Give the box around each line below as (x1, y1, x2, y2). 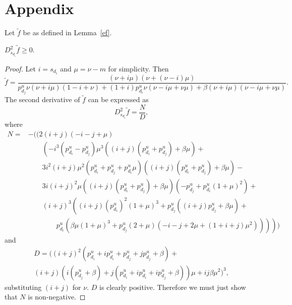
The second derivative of (5, 94, 80, 105)
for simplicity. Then (108, 63, 169, 73)
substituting (5, 281, 42, 292)
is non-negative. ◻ (28, 291, 86, 302)
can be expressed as (88, 94, 149, 105)
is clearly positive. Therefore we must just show (99, 281, 246, 292)
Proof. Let (5, 63, 36, 73)
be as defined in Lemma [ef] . (23, 27, 112, 38)
